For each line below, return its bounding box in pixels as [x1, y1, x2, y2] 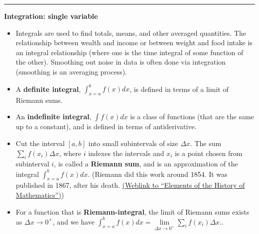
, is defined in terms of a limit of [129, 83, 229, 94]
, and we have [52, 216, 95, 227]
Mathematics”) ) [15, 189, 64, 200]
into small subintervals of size [88, 138, 178, 149]
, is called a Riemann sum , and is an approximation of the [54, 158, 238, 169]
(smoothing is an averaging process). [15, 66, 128, 77]
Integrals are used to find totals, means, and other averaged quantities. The [15, 27, 246, 38]
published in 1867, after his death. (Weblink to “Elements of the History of [15, 180, 245, 190]
